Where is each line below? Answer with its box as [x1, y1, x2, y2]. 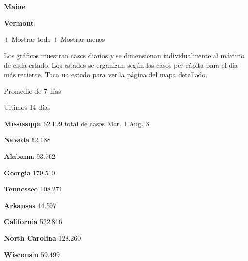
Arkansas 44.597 [4, 200, 57, 210]
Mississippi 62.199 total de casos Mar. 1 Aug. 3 [4, 118, 149, 128]
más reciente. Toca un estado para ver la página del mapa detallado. [4, 69, 208, 79]
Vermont [4, 17, 34, 28]
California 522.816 [4, 216, 62, 226]
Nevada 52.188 [4, 135, 50, 145]
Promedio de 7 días [4, 86, 61, 96]
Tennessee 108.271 [4, 184, 63, 194]
